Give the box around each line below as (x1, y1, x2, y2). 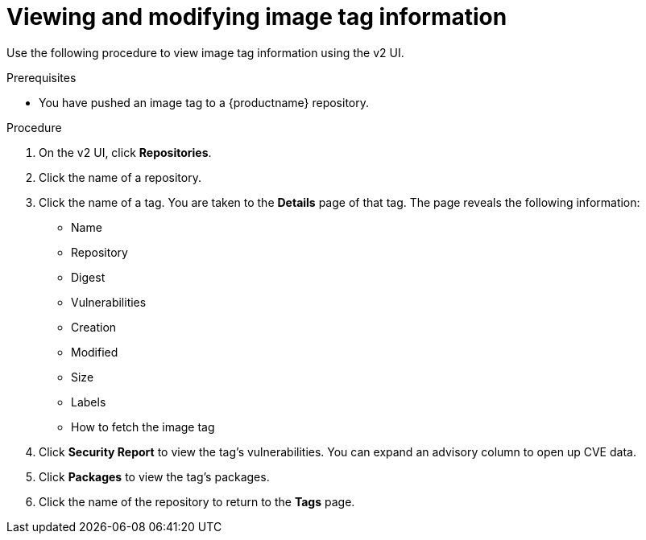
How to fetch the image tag (71, 419, 215, 434)
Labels (71, 394, 106, 409)
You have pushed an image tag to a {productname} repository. (39, 95, 370, 109)
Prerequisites (6, 70, 77, 85)
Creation (71, 319, 117, 334)
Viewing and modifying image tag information (6, 3, 507, 31)
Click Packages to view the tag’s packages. (39, 469, 270, 484)
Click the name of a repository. (39, 170, 201, 184)
